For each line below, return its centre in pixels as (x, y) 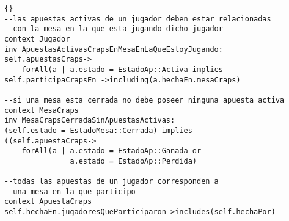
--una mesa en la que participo (70, 191)
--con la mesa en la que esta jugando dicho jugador (114, 29)
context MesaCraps (42, 110)
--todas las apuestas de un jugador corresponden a (112, 182)
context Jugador (37, 39)
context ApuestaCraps (48, 202)
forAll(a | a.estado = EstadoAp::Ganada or (112, 151)
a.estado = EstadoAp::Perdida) (133, 161)
